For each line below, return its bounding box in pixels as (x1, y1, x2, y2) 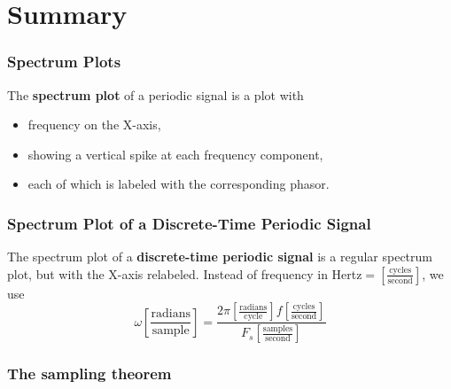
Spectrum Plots (7, 51, 121, 73)
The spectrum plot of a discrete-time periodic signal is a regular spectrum (7, 247, 432, 266)
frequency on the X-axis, (27, 115, 161, 134)
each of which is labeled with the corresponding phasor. (27, 175, 330, 193)
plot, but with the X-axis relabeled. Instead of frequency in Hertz (7, 264, 362, 283)
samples (262, 323, 293, 333)
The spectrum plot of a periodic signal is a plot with (7, 85, 304, 104)
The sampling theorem (7, 362, 172, 385)
